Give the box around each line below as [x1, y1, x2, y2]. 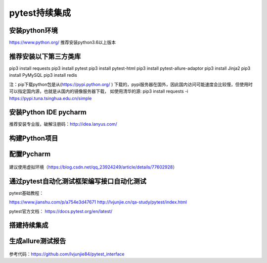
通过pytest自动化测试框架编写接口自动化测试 [9, 177, 147, 185]
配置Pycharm [9, 150, 51, 158]
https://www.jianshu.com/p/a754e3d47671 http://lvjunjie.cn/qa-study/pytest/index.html [9, 199, 187, 205]
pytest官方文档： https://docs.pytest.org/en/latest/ [9, 208, 113, 214]
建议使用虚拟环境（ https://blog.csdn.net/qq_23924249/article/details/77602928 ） [9, 164, 178, 170]
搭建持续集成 [9, 221, 48, 230]
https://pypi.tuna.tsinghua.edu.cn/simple [9, 95, 92, 101]
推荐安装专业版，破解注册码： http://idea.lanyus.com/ [9, 121, 117, 127]
